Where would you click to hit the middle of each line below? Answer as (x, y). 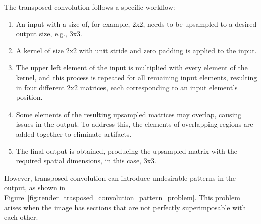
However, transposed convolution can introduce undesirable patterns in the (120, 177)
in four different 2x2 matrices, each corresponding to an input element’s (127, 87)
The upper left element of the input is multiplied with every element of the (132, 67)
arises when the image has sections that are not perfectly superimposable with (125, 207)
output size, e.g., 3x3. (49, 34)
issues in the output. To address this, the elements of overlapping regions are (135, 124)
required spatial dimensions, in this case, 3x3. (86, 161)
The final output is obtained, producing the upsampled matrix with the (126, 151)
